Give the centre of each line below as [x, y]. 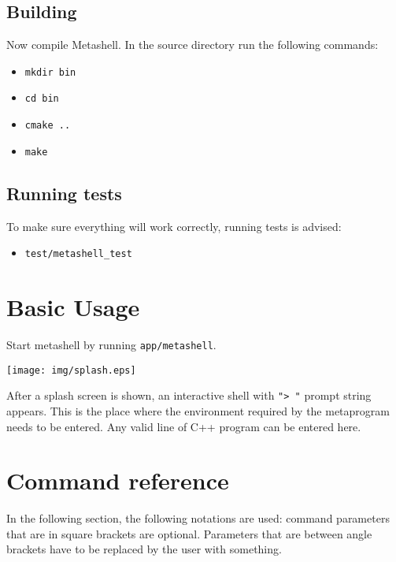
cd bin [42, 99]
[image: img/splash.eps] [71, 370]
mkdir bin [50, 72]
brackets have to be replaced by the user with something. [144, 549]
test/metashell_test [78, 254]
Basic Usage [73, 307]
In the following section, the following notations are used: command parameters [198, 518]
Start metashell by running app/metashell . [111, 344]
